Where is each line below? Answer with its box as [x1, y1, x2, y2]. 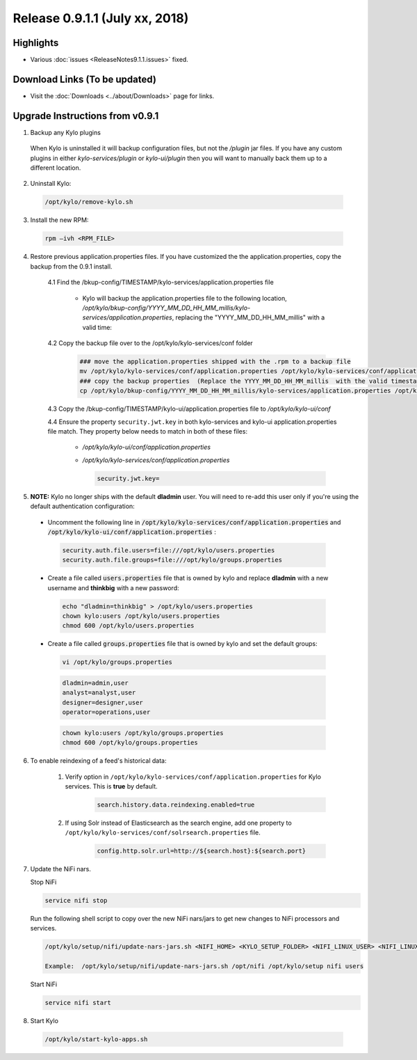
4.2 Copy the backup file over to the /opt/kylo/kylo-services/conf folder [47, 339, 253, 347]
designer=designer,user [62, 698, 144, 706]
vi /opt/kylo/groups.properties [62, 658, 173, 666]
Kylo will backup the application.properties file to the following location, [82, 294, 288, 302]
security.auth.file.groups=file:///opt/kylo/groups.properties [62, 556, 283, 564]
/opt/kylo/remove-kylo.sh [44, 198, 133, 206]
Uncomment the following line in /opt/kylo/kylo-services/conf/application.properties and [47, 518, 341, 526]
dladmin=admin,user [62, 679, 129, 687]
